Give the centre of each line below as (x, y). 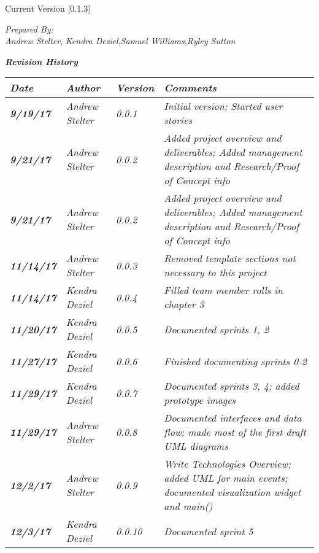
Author (83, 88)
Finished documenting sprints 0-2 (236, 361)
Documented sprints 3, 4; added (232, 386)
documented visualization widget (233, 492)
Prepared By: (29, 29)
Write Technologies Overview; (227, 464)
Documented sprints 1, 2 (216, 329)
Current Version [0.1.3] (48, 8)
